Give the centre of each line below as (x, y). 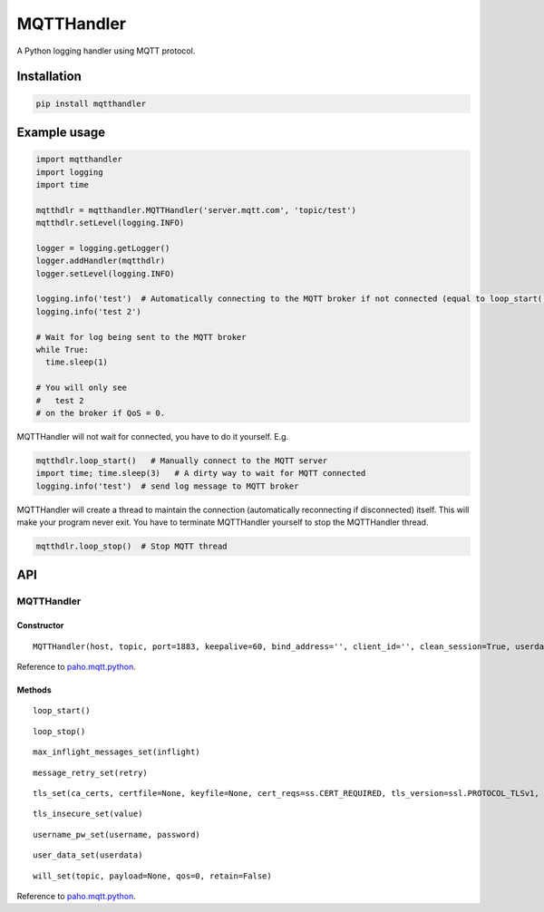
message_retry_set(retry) (91, 772)
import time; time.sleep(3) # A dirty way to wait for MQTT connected (201, 473)
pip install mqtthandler (91, 103)
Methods (34, 690)
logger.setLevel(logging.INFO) (106, 273)
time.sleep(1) (77, 362)
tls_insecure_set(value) (88, 814)
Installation (49, 77)
